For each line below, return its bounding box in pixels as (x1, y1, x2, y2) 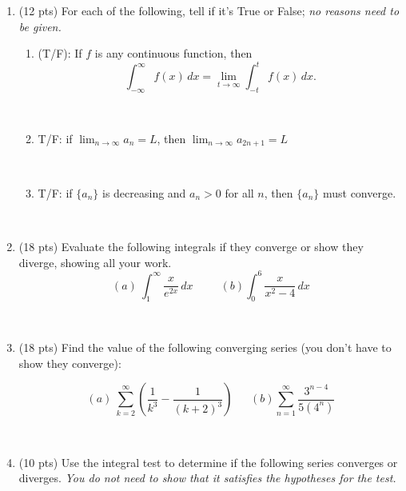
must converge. (322, 184, 396, 201)
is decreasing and (101, 184, 186, 201)
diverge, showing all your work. (18, 253, 172, 270)
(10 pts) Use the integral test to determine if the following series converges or (18, 453, 398, 470)
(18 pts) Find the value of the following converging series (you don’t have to (18, 338, 392, 355)
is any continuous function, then (94, 45, 253, 62)
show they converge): (18, 354, 121, 371)
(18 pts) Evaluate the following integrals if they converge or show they (18, 238, 364, 254)
